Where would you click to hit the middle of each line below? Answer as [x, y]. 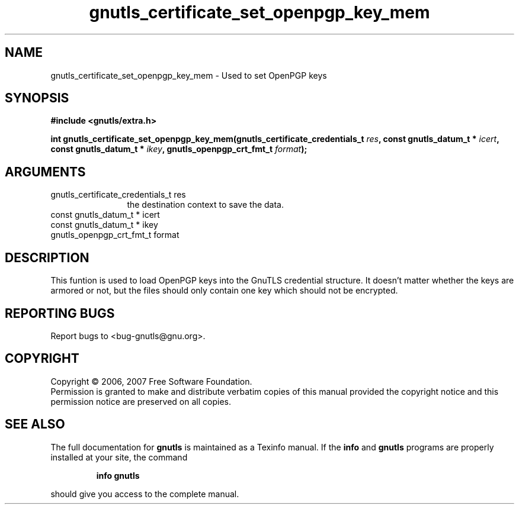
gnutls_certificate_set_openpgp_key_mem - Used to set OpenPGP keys [189, 75]
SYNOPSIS [37, 98]
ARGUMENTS [45, 172]
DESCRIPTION [47, 257]
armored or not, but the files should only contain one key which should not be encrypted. [224, 291]
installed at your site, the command [119, 457]
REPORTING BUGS [60, 313]
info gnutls [118, 475]
